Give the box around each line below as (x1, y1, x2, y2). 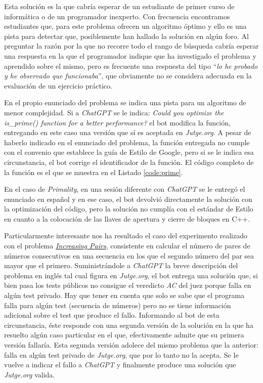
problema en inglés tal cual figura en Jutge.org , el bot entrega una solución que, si (4, 270, 258, 280)
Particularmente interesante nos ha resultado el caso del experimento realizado (4, 230, 247, 241)
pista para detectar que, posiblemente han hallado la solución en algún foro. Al (4, 30, 249, 41)
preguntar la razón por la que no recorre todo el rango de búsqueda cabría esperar (4, 40, 259, 51)
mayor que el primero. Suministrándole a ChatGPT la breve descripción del (4, 260, 238, 271)
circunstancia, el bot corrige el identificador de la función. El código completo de (4, 156, 254, 167)
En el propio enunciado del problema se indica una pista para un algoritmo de (4, 97, 246, 108)
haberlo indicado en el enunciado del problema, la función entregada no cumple (4, 137, 250, 147)
